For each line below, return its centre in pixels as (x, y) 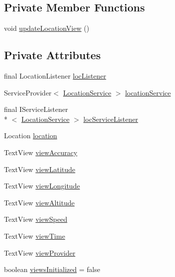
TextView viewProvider (40, 252)
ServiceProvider (28, 92)
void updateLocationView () (47, 28)
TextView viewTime (35, 235)
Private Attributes (52, 55)
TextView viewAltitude (39, 202)
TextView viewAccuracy (41, 152)
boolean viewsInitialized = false (52, 269)
